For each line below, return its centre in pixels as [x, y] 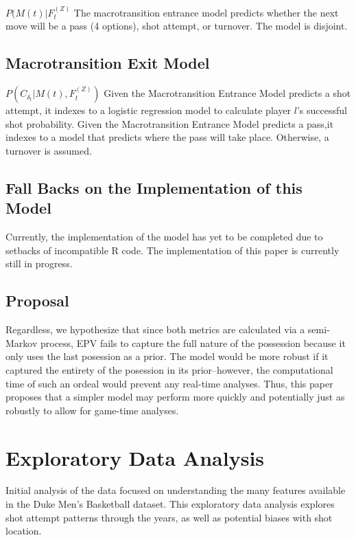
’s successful [322, 110]
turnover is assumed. [49, 150]
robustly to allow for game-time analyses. [92, 410]
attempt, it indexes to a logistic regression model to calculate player [149, 110]
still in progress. [39, 263]
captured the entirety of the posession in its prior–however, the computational [169, 369]
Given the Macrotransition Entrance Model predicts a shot [227, 93]
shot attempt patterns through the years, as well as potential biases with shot [169, 517]
